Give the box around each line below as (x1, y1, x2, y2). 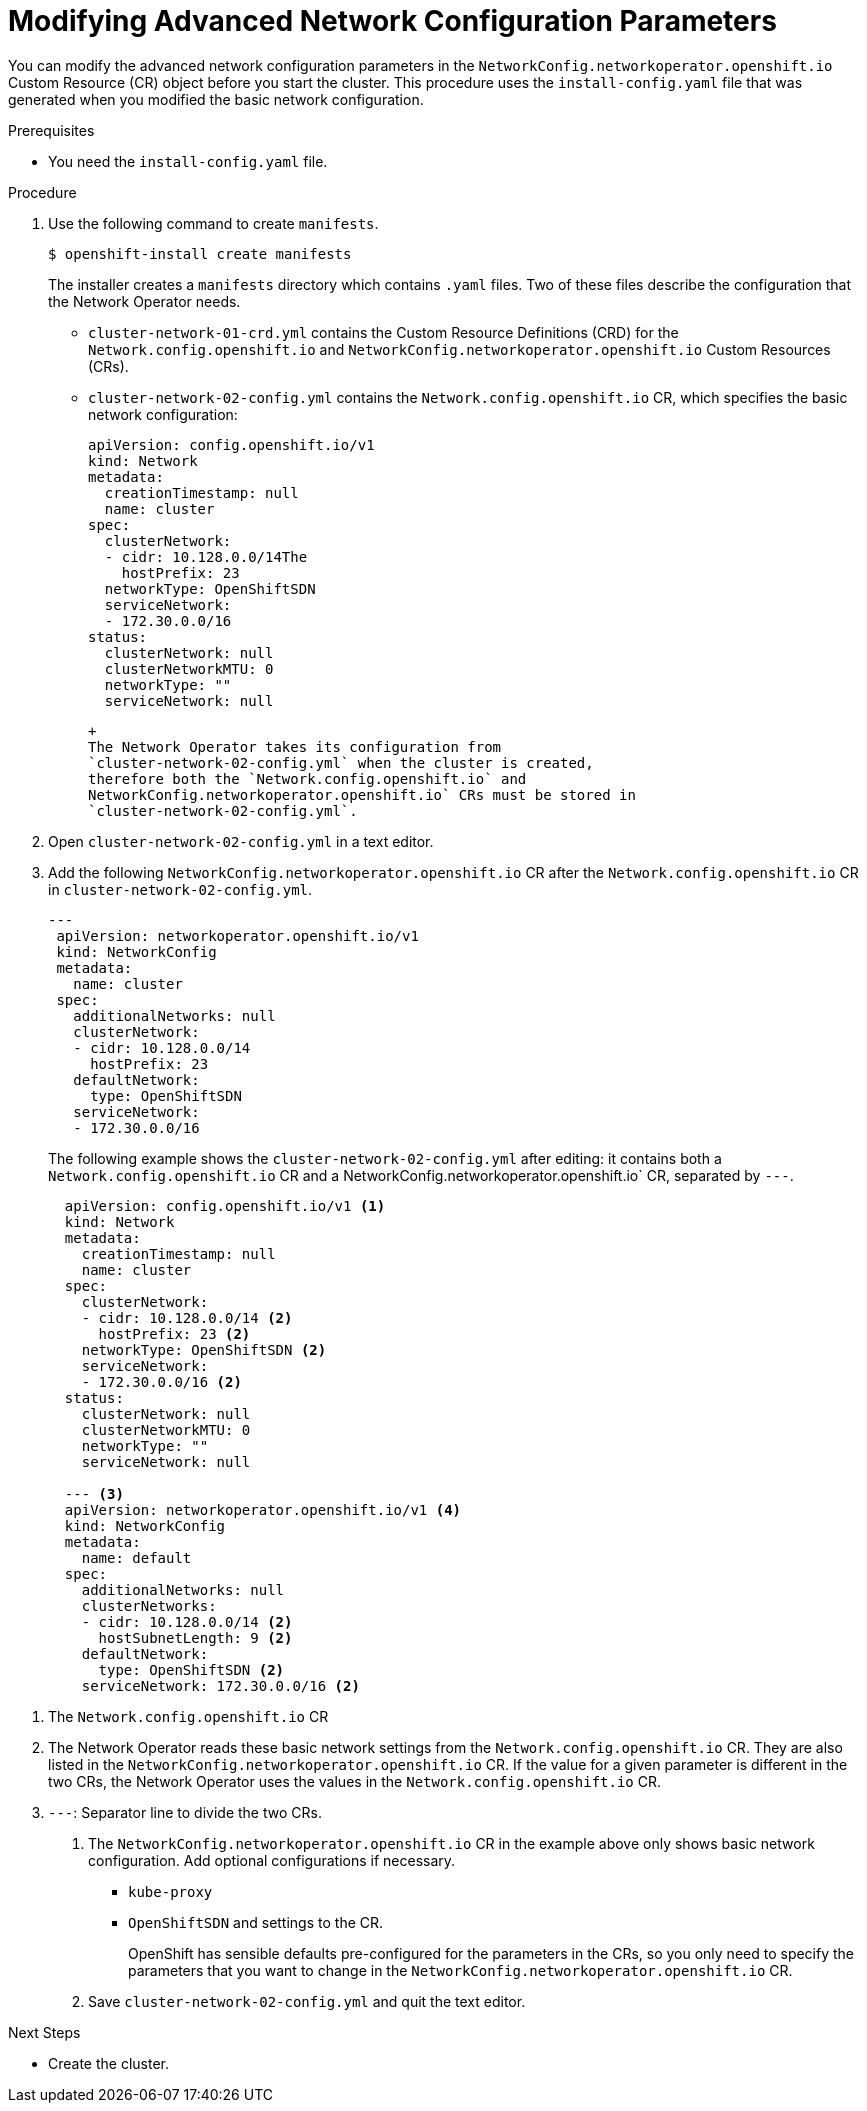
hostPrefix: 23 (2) (98, 1325, 251, 1342)
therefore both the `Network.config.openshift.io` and (88, 770, 527, 787)
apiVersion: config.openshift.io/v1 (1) (64, 1197, 386, 1214)
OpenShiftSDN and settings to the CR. (128, 1913, 384, 1931)
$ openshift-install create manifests (48, 245, 352, 262)
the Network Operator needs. (48, 292, 241, 310)
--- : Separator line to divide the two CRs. (48, 1803, 322, 1821)
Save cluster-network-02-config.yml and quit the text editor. (88, 1992, 526, 2010)
